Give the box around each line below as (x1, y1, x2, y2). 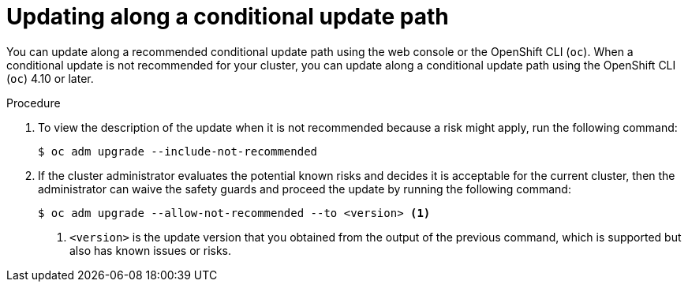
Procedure (6, 95, 61, 110)
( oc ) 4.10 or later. (6, 71, 94, 85)
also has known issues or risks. (69, 243, 232, 257)
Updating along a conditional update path (6, 3, 449, 30)
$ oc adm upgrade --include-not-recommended (38, 144, 318, 158)
